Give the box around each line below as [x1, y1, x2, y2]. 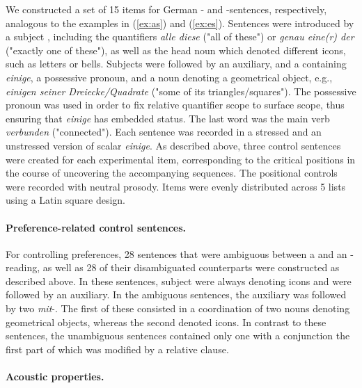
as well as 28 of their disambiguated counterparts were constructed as [42, 260, 340, 275]
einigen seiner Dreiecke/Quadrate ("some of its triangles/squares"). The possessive [6, 83, 356, 98]
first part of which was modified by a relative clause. [6, 341, 229, 356]
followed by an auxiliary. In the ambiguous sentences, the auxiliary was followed [6, 287, 347, 302]
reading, [6, 260, 40, 275]
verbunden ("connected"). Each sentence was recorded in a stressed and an [6, 124, 322, 139]
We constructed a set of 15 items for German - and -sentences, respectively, [6, 2, 327, 16]
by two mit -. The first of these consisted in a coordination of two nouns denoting [6, 301, 350, 316]
